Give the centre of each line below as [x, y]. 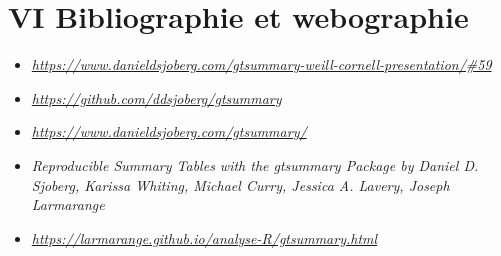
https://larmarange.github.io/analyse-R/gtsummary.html [204, 237]
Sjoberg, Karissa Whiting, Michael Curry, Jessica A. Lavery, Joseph [240, 184]
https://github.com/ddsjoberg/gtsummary [156, 97]
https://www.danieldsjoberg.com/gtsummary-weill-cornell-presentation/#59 [261, 64]
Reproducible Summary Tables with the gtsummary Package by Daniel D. [255, 164]
